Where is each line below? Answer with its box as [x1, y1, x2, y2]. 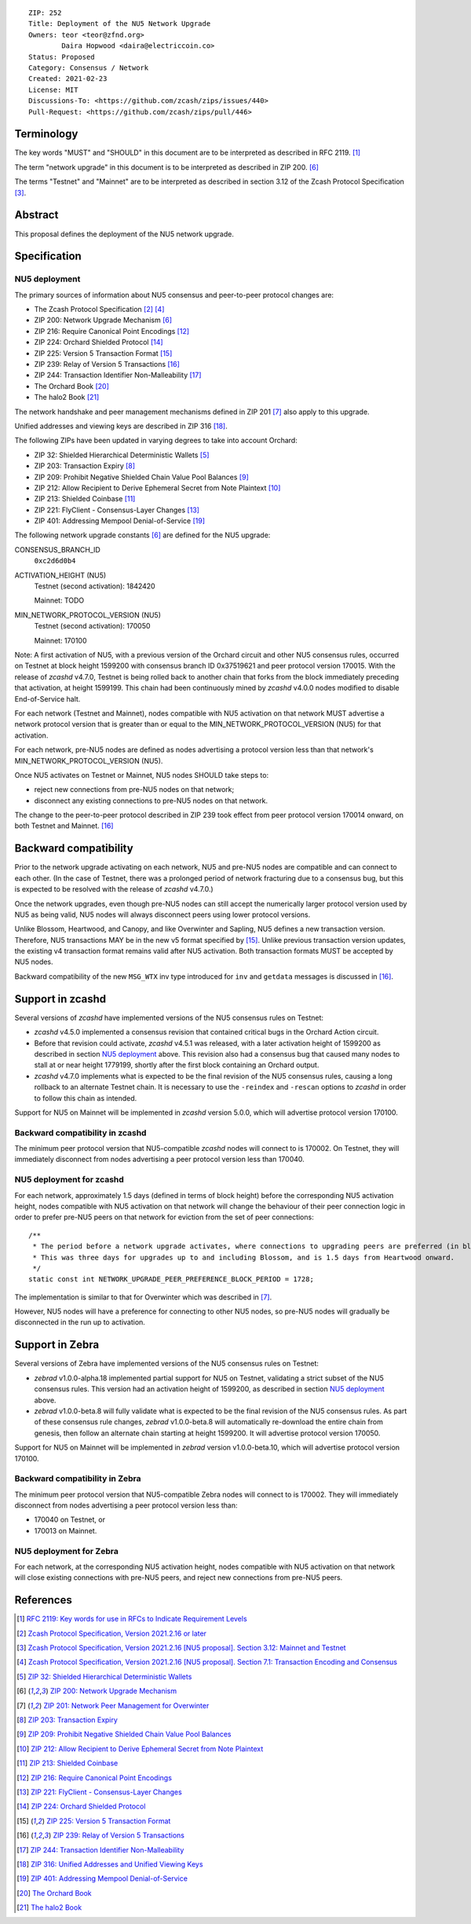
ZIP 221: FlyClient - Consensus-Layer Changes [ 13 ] [34, 505, 200, 515]
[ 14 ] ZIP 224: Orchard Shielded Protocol [16, 1801, 146, 1811]
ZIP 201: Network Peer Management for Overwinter [43, 1701, 210, 1710]
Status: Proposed [28, 52, 95, 61]
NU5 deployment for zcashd [14, 1175, 125, 1186]
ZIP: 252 [28, 9, 62, 17]
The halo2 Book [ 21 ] [34, 393, 100, 402]
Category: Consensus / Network [28, 63, 149, 72]
